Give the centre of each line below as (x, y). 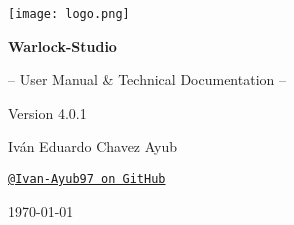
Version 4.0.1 (47, 112)
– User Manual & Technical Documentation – (147, 79)
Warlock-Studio (62, 45)
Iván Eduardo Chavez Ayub (93, 146)
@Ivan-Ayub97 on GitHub (87, 179)
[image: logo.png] (69, 14)
